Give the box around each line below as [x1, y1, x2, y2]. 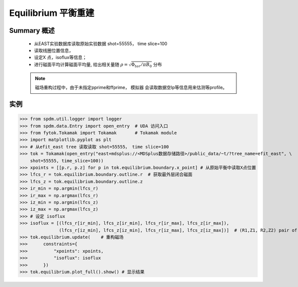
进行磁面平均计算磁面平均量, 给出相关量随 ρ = [34, 61, 128, 67]
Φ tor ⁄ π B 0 [131, 62, 152, 69]
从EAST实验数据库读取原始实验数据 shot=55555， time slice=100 [34, 40, 167, 47]
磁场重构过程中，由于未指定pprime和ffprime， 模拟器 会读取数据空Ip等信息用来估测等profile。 [35, 84, 227, 90]
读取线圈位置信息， [34, 47, 74, 53]
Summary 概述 [9, 26, 55, 35]
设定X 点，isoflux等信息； [34, 55, 87, 61]
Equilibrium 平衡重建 [9, 7, 94, 18]
